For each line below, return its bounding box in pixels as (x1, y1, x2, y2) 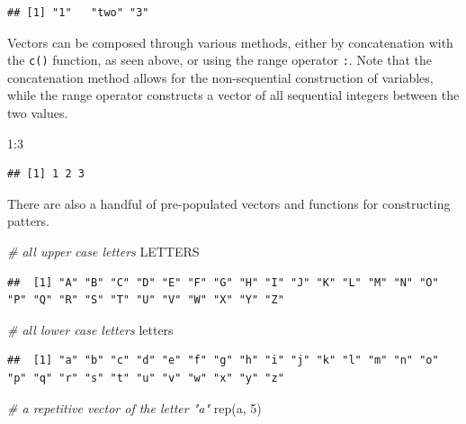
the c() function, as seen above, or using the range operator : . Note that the (7, 50, 432, 69)
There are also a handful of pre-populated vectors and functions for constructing (7, 194, 451, 212)
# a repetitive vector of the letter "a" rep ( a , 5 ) (7, 398, 262, 417)
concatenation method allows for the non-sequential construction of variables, (7, 68, 434, 86)
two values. (7, 104, 68, 122)
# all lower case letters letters (7, 320, 174, 338)
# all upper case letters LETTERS (7, 242, 200, 260)
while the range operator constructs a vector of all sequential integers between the (7, 86, 460, 104)
